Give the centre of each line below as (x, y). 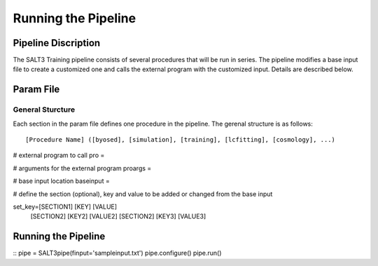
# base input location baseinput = (61, 181)
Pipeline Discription (57, 43)
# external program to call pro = (59, 155)
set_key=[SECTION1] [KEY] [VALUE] (65, 207)
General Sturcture (44, 110)
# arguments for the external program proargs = (82, 168)
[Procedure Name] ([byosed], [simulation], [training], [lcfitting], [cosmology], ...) (181, 140)
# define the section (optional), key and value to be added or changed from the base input (143, 194)
